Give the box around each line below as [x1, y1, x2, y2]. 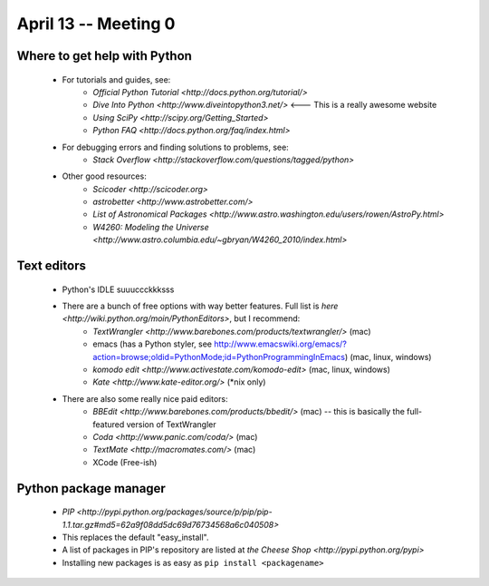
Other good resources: [62, 171, 147, 181]
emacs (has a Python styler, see [92, 338, 213, 349]
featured [92, 418, 125, 430]
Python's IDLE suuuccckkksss [62, 284, 175, 295]
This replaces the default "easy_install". [62, 532, 209, 542]
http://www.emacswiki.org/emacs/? [214, 338, 348, 349]
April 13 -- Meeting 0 [16, 14, 176, 34]
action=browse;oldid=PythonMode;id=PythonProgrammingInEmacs [92, 351, 346, 362]
